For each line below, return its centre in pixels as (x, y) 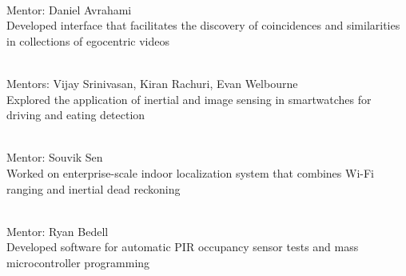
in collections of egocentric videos (88, 40)
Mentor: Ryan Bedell (58, 231)
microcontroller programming (78, 262)
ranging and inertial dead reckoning (94, 188)
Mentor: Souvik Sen (55, 157)
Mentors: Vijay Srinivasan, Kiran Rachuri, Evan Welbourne (152, 83)
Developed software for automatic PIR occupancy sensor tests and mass (183, 247)
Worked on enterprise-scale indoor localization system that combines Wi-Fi (190, 172)
